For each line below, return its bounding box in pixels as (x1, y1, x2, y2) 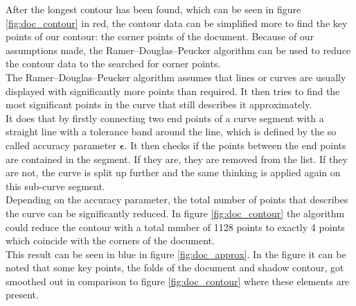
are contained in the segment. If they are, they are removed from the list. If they (6, 151, 348, 166)
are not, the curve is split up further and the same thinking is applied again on (6, 165, 341, 180)
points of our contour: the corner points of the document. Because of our (6, 29, 314, 44)
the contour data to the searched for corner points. (6, 56, 221, 71)
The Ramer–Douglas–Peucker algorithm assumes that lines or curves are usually (6, 69, 346, 84)
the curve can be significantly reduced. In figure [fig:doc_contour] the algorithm (6, 205, 345, 220)
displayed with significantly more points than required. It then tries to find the (6, 83, 340, 98)
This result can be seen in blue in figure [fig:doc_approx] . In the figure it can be (6, 246, 346, 261)
